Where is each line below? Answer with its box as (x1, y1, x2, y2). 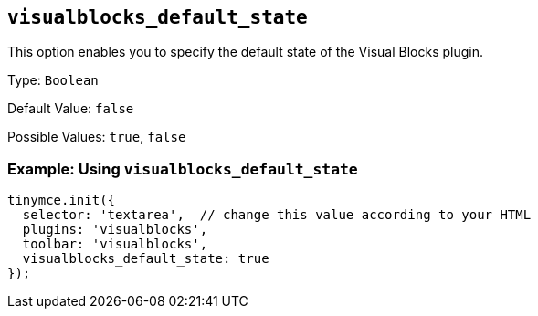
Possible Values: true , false (7, 129, 186, 145)
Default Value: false (7, 100, 134, 117)
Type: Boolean (7, 72, 99, 89)
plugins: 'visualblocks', (22, 222, 208, 237)
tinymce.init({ (7, 193, 116, 208)
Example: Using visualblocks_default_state (7, 159, 358, 178)
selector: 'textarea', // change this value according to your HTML (22, 207, 532, 223)
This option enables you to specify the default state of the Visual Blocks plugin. (7, 44, 484, 60)
